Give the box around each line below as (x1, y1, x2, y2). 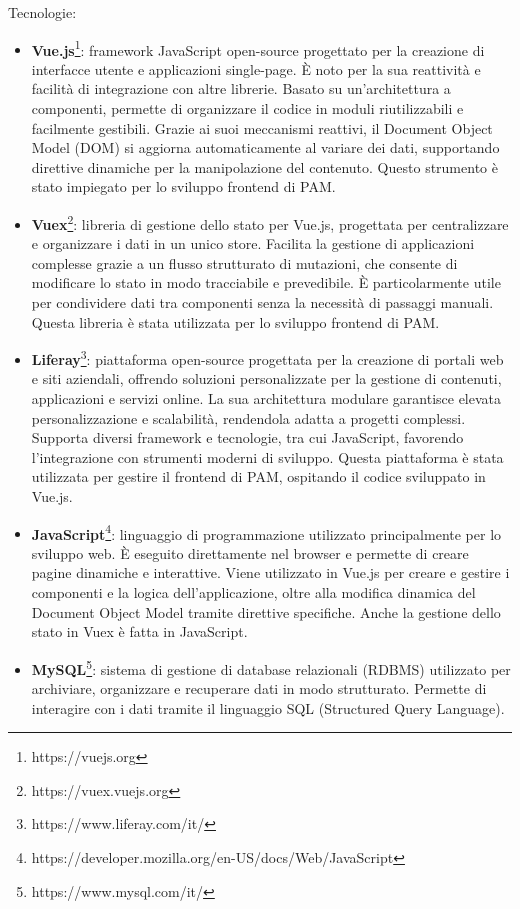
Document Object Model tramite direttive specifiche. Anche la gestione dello (31, 601, 501, 622)
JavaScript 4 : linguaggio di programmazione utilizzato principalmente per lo (31, 520, 502, 544)
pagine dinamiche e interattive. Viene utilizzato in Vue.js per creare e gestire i (31, 562, 510, 583)
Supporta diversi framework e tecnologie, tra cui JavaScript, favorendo (31, 427, 464, 448)
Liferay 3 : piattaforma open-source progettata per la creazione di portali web (31, 346, 504, 369)
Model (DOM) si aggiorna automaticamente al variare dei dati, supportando (31, 137, 500, 158)
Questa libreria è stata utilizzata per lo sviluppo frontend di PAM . (31, 311, 440, 332)
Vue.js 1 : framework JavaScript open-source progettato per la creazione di (31, 36, 485, 60)
